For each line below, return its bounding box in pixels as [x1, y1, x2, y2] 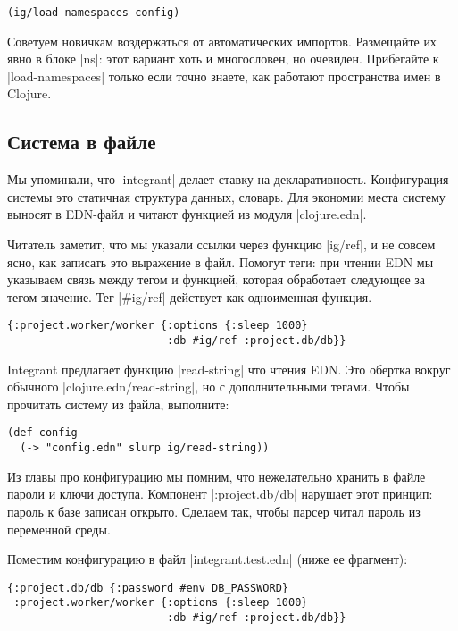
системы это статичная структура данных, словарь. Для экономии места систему [7, 187, 446, 206]
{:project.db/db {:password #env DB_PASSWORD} [7, 581, 288, 594]
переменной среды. [7, 519, 111, 538]
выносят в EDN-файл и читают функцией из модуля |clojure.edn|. [7, 205, 367, 223]
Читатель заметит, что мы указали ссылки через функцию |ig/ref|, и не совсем [7, 235, 436, 254]
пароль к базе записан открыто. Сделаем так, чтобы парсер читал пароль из [7, 501, 421, 520]
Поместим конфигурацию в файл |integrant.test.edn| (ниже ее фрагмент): [7, 550, 408, 568]
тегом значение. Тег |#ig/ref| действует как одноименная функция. [7, 287, 372, 306]
